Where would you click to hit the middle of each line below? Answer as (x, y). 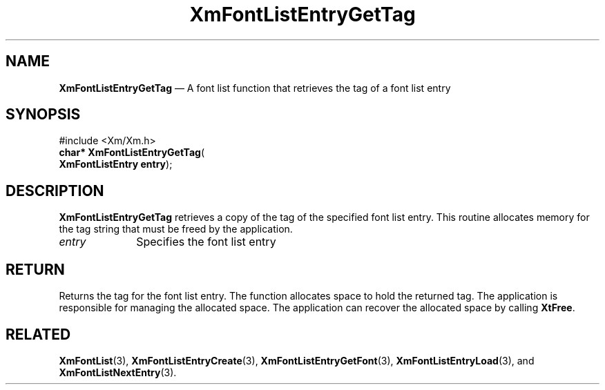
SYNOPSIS (43, 115)
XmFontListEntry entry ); (116, 164)
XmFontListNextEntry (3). (118, 372)
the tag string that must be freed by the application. (176, 229)
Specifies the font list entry (206, 242)
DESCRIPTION (55, 191)
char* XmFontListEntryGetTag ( (132, 153)
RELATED (38, 334)
